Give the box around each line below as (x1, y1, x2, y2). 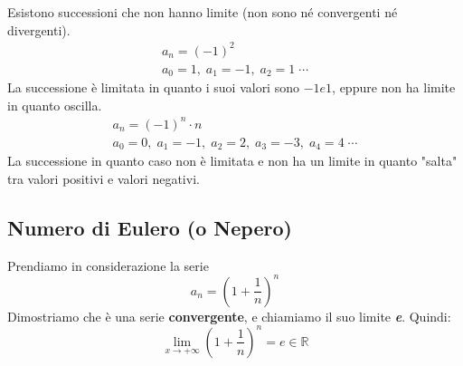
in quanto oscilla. (7, 95, 102, 114)
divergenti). (7, 20, 71, 39)
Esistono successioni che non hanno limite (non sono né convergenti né (7, 3, 398, 21)
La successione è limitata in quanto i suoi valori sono (7, 78, 299, 97)
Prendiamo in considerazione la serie (7, 255, 209, 274)
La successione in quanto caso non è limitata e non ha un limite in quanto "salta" (7, 151, 458, 170)
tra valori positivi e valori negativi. (7, 169, 200, 188)
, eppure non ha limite (332, 78, 456, 97)
